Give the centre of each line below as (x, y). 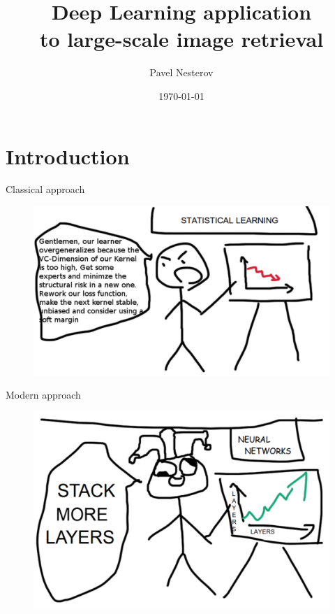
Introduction (68, 156)
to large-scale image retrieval (181, 39)
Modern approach (43, 395)
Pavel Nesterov (181, 72)
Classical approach (45, 189)
